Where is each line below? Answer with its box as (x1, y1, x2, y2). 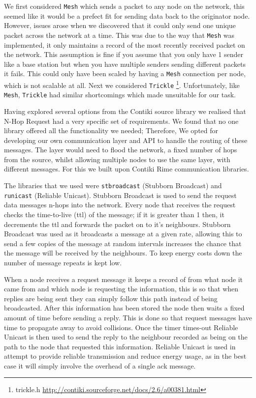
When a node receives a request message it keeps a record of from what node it (4, 274, 243, 284)
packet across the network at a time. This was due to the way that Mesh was (4, 29, 235, 40)
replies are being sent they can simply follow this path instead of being (4, 293, 218, 303)
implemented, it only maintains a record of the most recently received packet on (4, 39, 245, 50)
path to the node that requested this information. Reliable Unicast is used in (4, 341, 236, 351)
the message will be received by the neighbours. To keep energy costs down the (4, 248, 242, 258)
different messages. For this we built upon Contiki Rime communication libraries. (4, 164, 249, 174)
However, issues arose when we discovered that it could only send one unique (4, 20, 236, 30)
